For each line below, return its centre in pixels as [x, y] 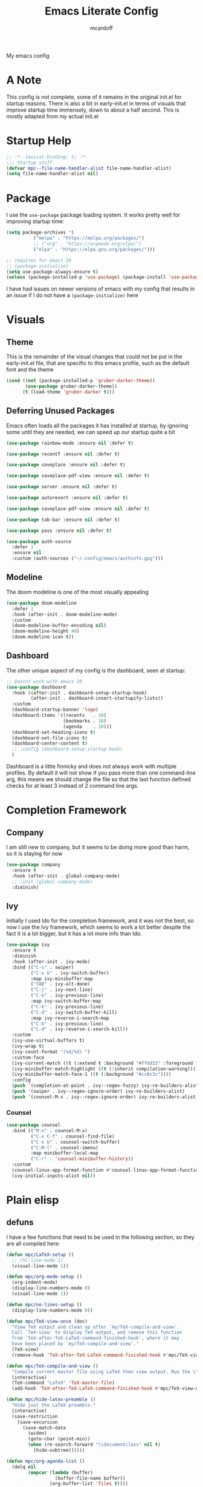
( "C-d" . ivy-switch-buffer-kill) [74, 1012]
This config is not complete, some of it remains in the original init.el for [94, 97]
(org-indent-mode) [35, 1283]
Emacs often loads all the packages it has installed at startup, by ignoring [97, 425]
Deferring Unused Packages [60, 411]
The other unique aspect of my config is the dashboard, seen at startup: [96, 670]
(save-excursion [38, 1422]
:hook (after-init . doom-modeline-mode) [65, 614]
